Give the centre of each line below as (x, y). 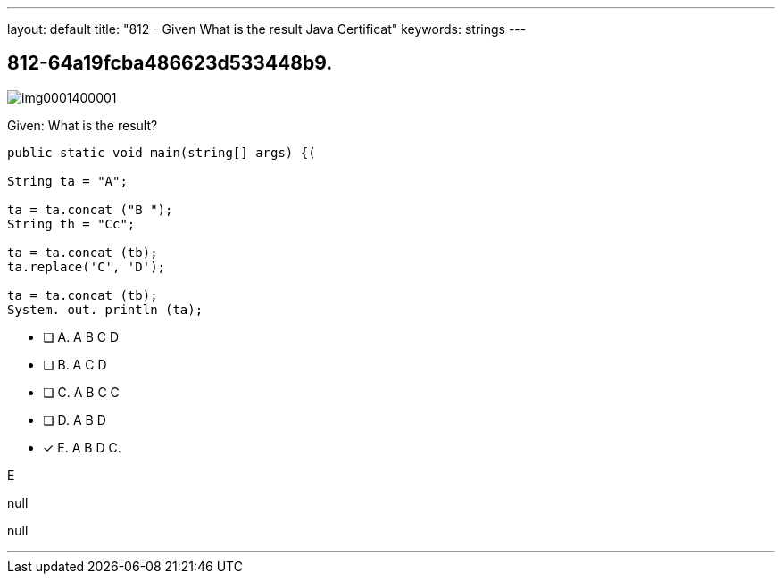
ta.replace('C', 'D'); (87, 266)
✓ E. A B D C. (82, 447)
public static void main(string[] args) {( (162, 152)
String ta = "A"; (67, 181)
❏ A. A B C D (81, 336)
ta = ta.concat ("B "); (90, 209)
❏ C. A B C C (81, 392)
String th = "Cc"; (71, 224)
